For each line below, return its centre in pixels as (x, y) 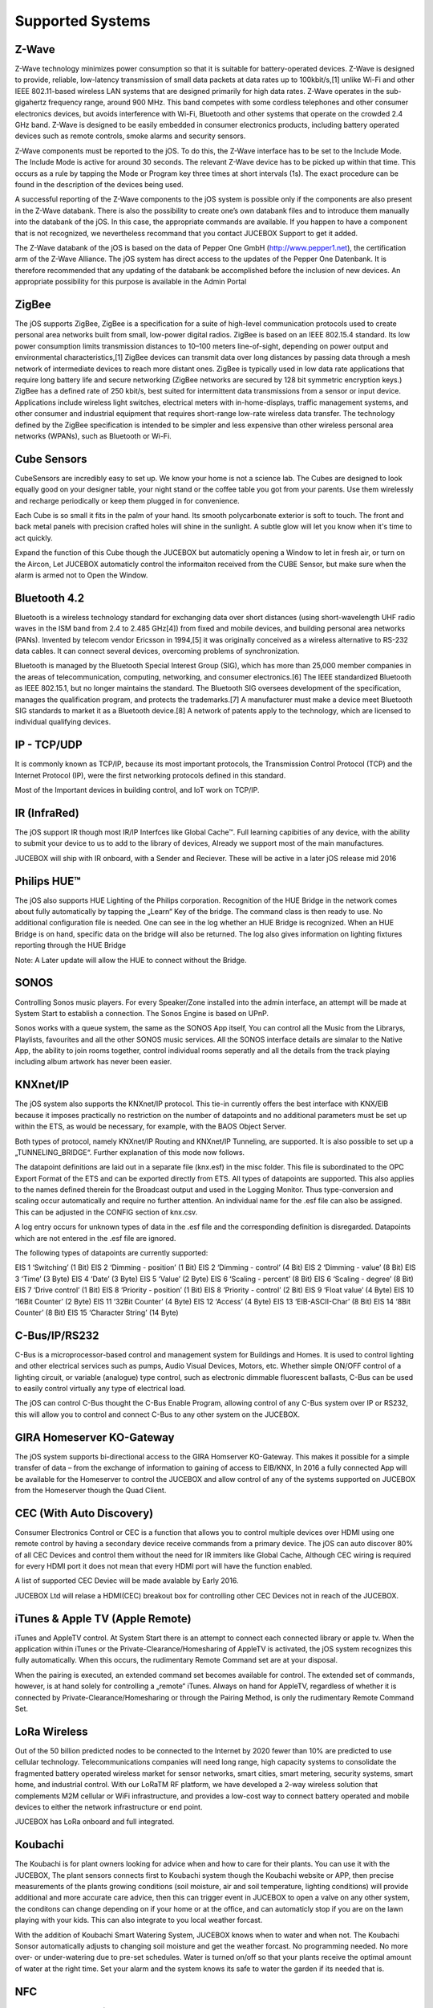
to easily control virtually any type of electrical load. (100, 1389)
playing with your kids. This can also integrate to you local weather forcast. (139, 1920)
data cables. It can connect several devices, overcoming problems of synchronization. (157, 651)
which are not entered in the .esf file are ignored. (95, 1238)
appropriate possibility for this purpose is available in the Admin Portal (131, 282)
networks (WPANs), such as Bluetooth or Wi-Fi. (93, 436)
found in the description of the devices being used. (99, 184)
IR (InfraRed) (47, 812)
